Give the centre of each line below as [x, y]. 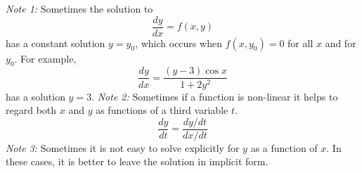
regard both [31, 110]
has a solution [35, 96]
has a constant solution [56, 43]
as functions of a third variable [162, 110]
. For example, [45, 58]
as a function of [284, 147]
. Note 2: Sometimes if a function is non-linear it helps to [215, 96]
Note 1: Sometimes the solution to [79, 8]
